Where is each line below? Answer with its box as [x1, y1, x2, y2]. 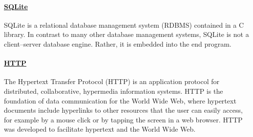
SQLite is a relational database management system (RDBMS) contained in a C [4, 19, 244, 30]
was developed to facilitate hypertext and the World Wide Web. [4, 124, 196, 134]
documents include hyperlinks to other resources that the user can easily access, [4, 105, 243, 115]
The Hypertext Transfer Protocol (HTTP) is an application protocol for [4, 76, 220, 86]
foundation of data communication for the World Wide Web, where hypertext [4, 95, 236, 105]
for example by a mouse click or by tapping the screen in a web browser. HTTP [4, 114, 243, 124]
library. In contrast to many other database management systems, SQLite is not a [4, 29, 249, 39]
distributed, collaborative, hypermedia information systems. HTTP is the [4, 86, 223, 96]
